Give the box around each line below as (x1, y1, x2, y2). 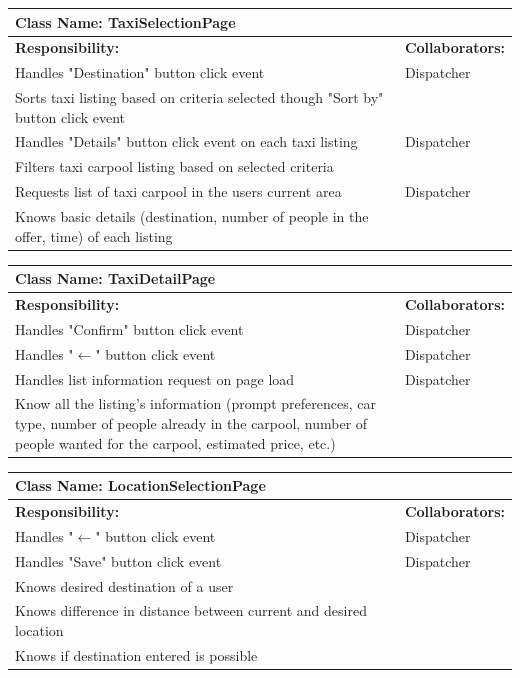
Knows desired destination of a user (15, 575, 234, 596)
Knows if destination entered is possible (15, 644, 258, 665)
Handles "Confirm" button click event (15, 318, 244, 339)
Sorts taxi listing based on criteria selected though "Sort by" (15, 87, 384, 108)
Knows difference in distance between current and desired (15, 600, 367, 621)
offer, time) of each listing (15, 225, 173, 246)
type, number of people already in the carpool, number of (15, 413, 368, 433)
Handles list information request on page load (15, 368, 295, 389)
